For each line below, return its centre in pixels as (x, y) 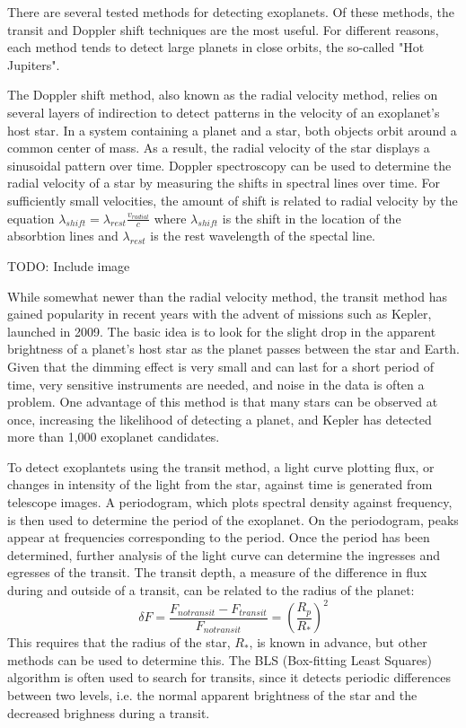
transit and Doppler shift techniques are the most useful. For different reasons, (223, 29)
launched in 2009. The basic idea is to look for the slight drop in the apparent (222, 331)
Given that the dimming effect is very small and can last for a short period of (220, 366)
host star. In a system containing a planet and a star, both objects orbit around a (232, 130)
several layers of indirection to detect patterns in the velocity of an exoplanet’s (224, 112)
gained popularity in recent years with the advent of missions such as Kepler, (220, 314)
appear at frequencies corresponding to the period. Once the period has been (219, 537)
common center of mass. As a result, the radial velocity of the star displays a (219, 148)
